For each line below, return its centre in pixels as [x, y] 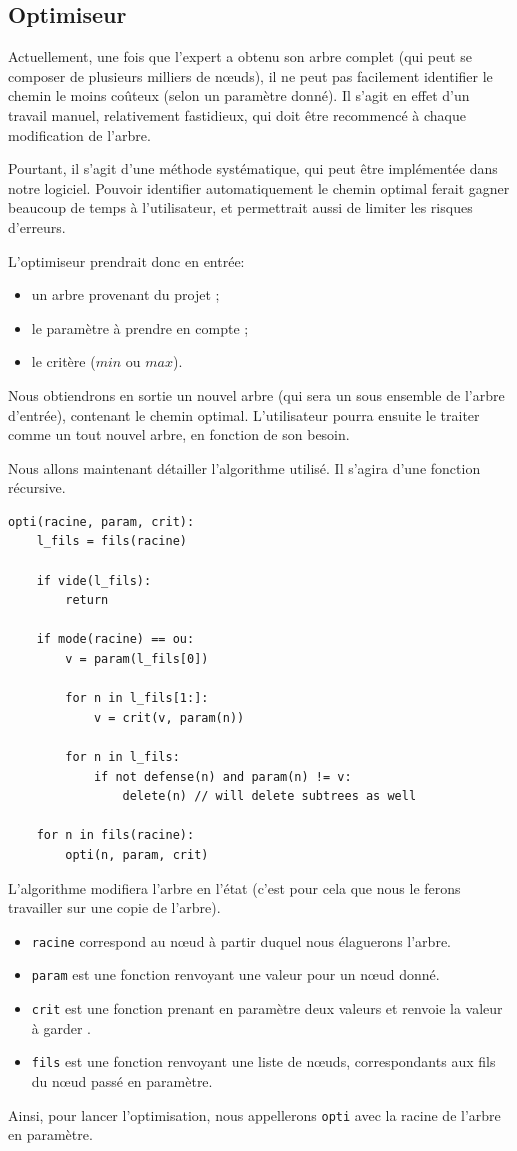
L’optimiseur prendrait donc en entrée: [126, 260]
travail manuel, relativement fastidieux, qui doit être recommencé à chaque [237, 114]
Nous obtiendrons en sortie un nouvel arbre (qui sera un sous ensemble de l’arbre [256, 394]
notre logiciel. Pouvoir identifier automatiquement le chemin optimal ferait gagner [259, 187]
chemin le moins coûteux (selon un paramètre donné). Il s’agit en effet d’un [239, 95]
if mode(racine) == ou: [115, 639]
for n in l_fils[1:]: [137, 698]
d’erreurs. [37, 226]
